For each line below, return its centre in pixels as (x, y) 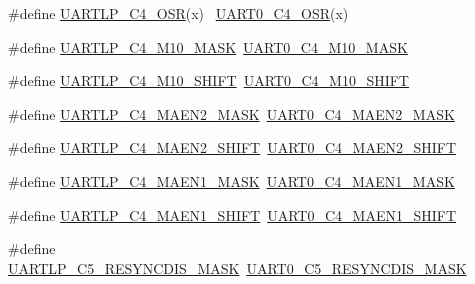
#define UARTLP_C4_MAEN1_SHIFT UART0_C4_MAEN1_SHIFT (232, 214)
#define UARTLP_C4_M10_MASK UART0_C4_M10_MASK (208, 46)
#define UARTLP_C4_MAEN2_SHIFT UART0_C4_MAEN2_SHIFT (232, 147)
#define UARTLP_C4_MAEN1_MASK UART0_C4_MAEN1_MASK (231, 180)
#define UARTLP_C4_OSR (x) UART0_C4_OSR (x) (178, 13)
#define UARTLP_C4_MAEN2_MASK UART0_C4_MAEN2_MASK (231, 113)
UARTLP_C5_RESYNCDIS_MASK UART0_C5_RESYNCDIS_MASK (237, 267)
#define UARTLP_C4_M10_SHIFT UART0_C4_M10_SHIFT (208, 80)
